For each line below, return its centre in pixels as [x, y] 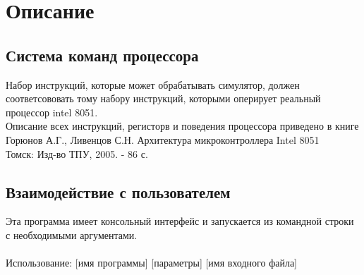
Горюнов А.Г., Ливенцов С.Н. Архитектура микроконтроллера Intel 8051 [163, 139]
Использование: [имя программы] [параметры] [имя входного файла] [152, 263]
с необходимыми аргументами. [72, 234]
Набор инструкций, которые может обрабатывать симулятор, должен [153, 84]
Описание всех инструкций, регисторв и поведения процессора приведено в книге [182, 126]
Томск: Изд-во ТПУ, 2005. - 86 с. [77, 153]
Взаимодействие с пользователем [118, 191]
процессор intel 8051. [52, 112]
